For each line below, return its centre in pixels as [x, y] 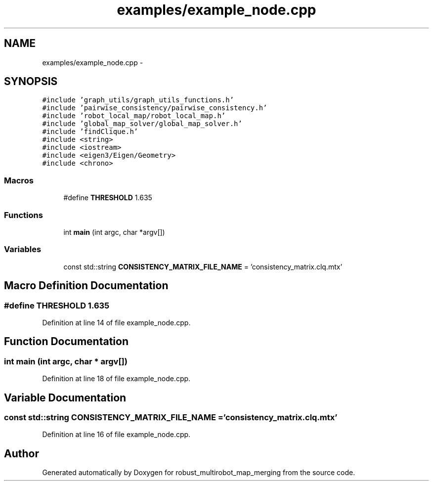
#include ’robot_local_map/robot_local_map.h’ [134, 116]
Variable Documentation [65, 397]
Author [22, 453]
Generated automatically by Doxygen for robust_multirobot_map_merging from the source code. [199, 473]
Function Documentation [66, 342]
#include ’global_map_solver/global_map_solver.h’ [142, 124]
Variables [23, 249]
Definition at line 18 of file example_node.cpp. [116, 379]
